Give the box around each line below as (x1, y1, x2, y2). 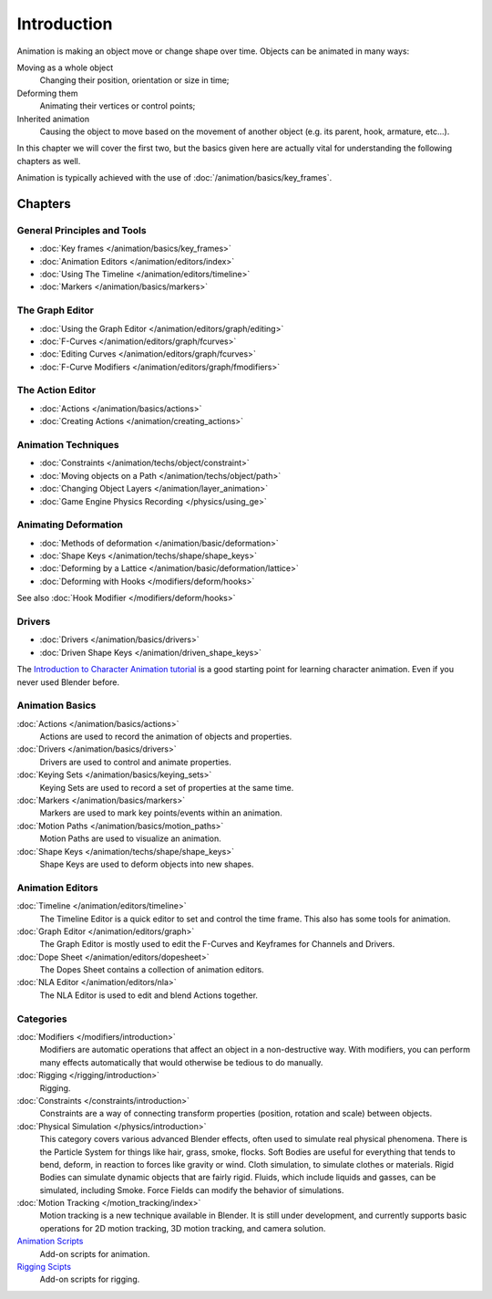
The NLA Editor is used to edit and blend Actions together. (39, 990, 259, 1001)
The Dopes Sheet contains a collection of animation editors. (39, 964, 264, 975)
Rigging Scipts (16, 1262, 72, 1273)
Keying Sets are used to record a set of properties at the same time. (39, 782, 294, 793)
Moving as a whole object (16, 62, 114, 73)
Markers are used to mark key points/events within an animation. (39, 807, 282, 818)
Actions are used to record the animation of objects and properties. (39, 731, 292, 743)
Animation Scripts (16, 1236, 84, 1247)
